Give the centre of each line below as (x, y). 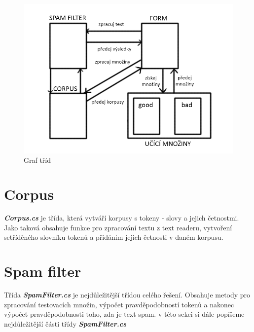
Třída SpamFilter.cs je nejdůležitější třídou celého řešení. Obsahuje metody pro (127, 295)
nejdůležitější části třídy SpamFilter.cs (65, 323)
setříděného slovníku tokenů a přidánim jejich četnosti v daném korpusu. (114, 237)
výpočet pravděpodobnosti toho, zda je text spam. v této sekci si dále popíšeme (124, 314)
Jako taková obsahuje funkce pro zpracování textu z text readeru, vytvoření (118, 227)
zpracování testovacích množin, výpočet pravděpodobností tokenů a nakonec (119, 304)
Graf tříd (37, 160)
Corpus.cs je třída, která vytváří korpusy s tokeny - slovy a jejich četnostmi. (122, 218)
